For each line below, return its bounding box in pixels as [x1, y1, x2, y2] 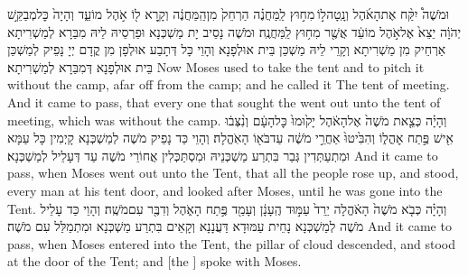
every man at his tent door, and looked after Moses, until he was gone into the [7, 180, 443, 199]
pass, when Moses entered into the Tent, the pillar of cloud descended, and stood [7, 234, 455, 253]
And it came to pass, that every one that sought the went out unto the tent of [7, 92, 441, 111]
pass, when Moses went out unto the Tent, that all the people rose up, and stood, [7, 163, 459, 182]
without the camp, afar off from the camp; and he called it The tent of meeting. [7, 75, 450, 94]
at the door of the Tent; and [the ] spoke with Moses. [7, 252, 302, 271]
